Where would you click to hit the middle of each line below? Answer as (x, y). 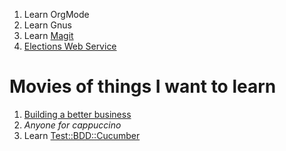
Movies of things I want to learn (143, 86)
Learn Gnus (47, 25)
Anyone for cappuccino (72, 125)
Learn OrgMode (56, 14)
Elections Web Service (70, 46)
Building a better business (77, 114)
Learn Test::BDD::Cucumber (82, 135)
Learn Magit (48, 35)
